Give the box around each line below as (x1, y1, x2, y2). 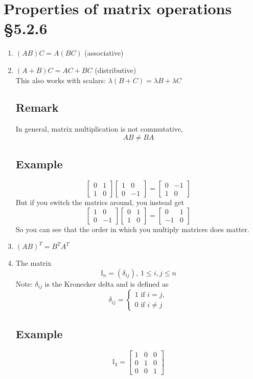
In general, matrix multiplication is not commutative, (15, 123, 183, 134)
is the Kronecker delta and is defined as (44, 278, 169, 289)
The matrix (15, 258, 52, 268)
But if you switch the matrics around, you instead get (15, 197, 184, 208)
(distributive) (95, 64, 136, 75)
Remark (15, 99, 59, 115)
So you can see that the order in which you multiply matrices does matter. (15, 223, 249, 234)
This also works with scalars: (15, 74, 106, 85)
